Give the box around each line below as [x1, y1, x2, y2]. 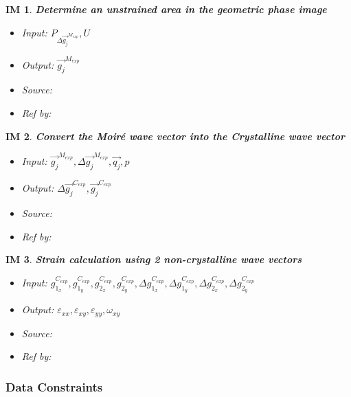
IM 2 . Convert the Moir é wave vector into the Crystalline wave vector [5, 128, 346, 143]
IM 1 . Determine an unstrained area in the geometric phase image [5, 2, 327, 16]
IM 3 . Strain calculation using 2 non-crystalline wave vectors [5, 252, 302, 266]
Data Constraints [5, 378, 103, 395]
